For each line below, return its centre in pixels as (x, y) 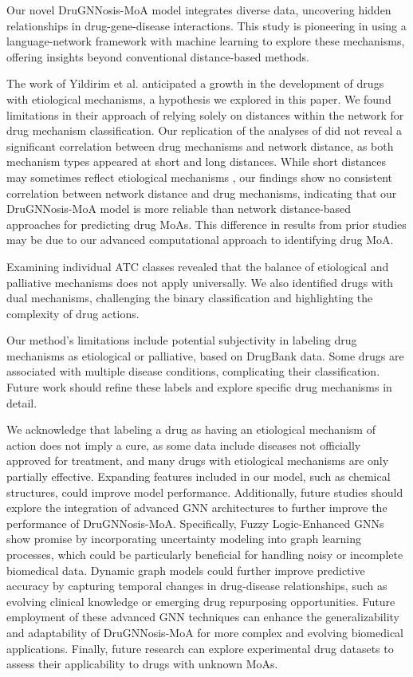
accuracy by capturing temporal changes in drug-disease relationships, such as (197, 586)
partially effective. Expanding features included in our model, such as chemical (199, 476)
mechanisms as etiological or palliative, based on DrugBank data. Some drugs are (205, 355)
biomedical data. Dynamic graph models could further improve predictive (186, 570)
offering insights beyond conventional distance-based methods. (158, 56)
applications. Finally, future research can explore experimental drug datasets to (200, 648)
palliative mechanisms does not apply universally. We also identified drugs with (200, 282)
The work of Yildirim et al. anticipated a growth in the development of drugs (195, 83)
